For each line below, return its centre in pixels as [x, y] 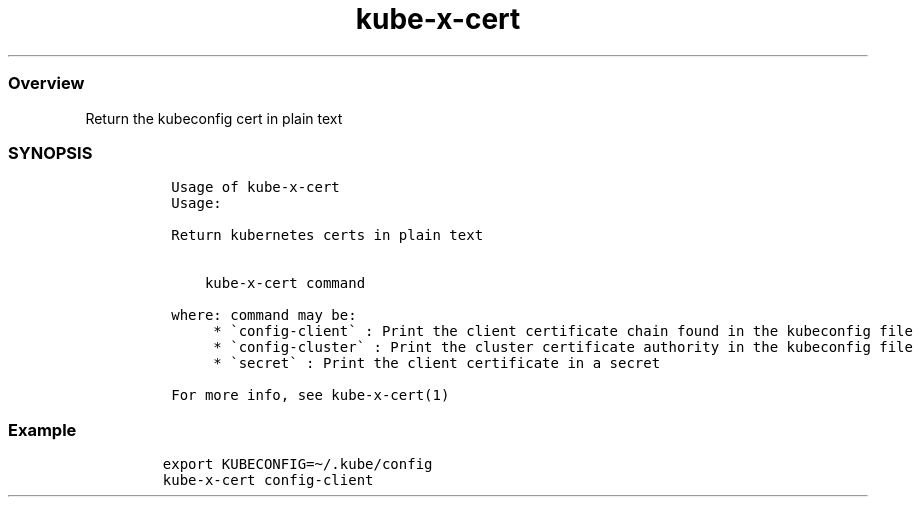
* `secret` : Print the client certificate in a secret [437, 363]
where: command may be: [264, 315]
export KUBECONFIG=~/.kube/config [297, 464]
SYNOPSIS [50, 152]
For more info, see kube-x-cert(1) [310, 395]
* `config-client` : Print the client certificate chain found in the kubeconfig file [563, 331]
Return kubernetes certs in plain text [327, 235]
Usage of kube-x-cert [255, 187]
